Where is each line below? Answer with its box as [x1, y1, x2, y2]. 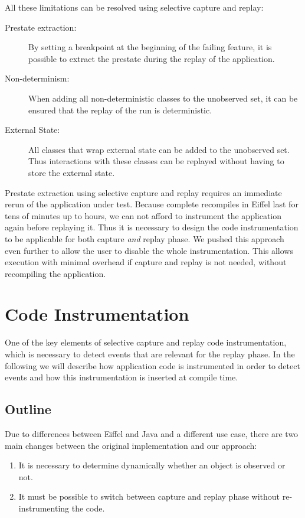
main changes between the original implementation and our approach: [5, 439, 257, 451]
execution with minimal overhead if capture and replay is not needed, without [5, 256, 287, 268]
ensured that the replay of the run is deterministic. [28, 103, 212, 116]
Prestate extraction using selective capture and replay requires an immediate [5, 186, 282, 198]
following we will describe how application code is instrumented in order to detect [5, 359, 300, 372]
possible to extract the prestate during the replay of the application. [28, 52, 275, 64]
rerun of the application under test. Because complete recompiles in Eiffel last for [5, 198, 299, 210]
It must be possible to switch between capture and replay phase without [18, 490, 280, 503]
